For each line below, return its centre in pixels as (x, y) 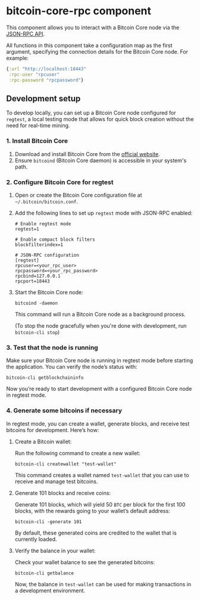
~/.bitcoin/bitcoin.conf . (46, 201)
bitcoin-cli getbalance (44, 573)
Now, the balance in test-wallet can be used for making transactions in (103, 584)
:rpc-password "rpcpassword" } (46, 80)
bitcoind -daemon (36, 303)
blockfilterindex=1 (39, 245)
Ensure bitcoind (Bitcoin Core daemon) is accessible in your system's (101, 160)
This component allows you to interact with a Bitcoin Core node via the (93, 27)
